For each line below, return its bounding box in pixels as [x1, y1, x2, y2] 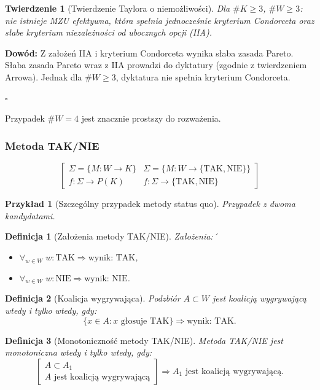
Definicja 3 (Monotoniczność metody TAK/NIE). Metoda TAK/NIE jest [5, 333, 283, 346]
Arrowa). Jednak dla [5, 70, 82, 83]
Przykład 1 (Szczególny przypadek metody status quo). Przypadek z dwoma [5, 197, 295, 209]
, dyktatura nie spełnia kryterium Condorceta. [115, 70, 291, 83]
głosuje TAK [120, 316, 170, 326]
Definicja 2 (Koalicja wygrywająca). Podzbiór [5, 292, 181, 305]
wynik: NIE [84, 274, 128, 283]
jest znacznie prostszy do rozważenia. [81, 112, 221, 125]
